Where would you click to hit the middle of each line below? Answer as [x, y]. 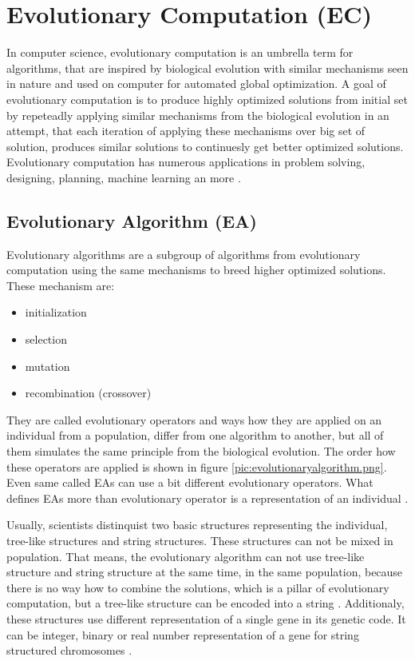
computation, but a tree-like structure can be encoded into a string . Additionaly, [206, 603]
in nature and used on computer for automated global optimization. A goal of [196, 84]
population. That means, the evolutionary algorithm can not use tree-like [186, 556]
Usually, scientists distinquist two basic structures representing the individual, [197, 525]
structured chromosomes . [69, 650]
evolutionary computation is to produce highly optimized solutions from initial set [207, 99]
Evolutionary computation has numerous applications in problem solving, [186, 162]
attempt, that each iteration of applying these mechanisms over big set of [186, 131]
